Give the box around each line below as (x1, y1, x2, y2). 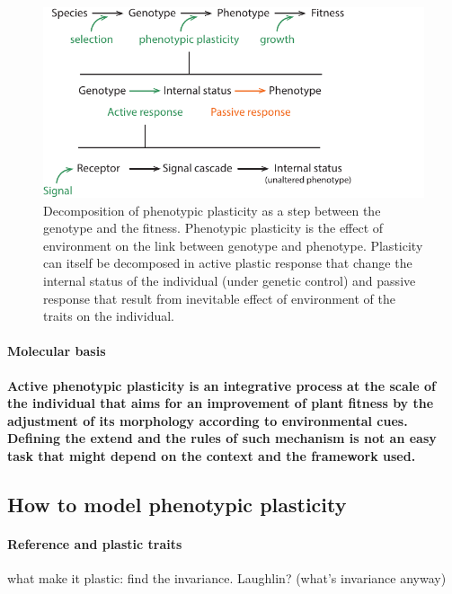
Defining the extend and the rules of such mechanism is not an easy (7, 429, 437, 448)
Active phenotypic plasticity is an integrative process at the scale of (7, 376, 437, 395)
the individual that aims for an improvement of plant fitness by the (7, 394, 434, 412)
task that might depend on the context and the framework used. (7, 446, 416, 465)
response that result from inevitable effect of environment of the (43, 288, 395, 307)
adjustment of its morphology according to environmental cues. (7, 411, 408, 430)
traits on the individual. (43, 306, 174, 325)
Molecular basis (7, 341, 106, 360)
